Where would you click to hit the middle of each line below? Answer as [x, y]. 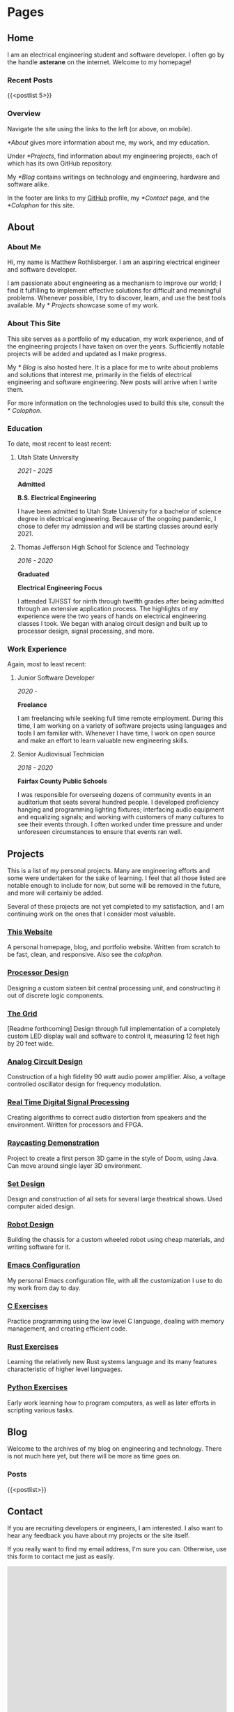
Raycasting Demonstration [53, 1143]
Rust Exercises [33, 1347]
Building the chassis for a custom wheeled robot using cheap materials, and [116, 1240]
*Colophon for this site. [41, 205]
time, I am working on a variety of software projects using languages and [122, 726]
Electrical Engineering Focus [60, 587]
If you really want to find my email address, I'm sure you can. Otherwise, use [117, 1549]
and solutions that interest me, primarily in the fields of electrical [100, 374]
